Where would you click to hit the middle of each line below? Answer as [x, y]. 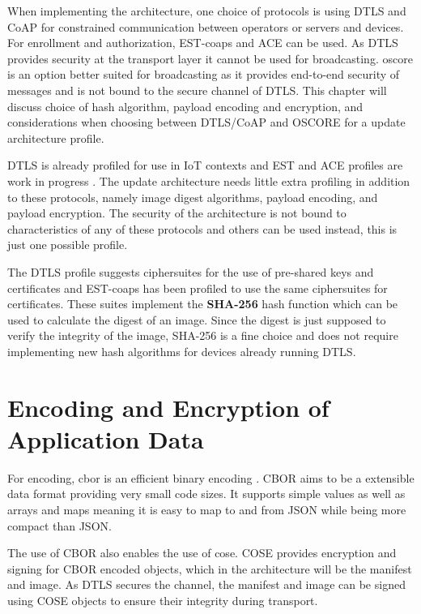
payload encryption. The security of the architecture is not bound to [177, 213]
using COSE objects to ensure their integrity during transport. [163, 600]
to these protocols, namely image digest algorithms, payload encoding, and [193, 197]
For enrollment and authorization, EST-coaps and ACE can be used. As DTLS [203, 43]
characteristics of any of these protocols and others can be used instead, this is [202, 228]
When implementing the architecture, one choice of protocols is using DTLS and [207, 11]
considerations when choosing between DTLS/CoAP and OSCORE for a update [206, 122]
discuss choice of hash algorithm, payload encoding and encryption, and [185, 106]
